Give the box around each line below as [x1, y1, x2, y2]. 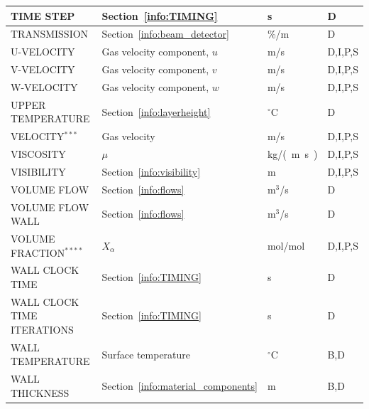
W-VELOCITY [11, 79, 78, 94]
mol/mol [267, 238, 305, 253]
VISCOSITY [11, 147, 66, 161]
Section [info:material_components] [101, 378, 258, 393]
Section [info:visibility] [101, 164, 201, 179]
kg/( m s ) [267, 147, 318, 161]
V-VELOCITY [11, 62, 75, 77]
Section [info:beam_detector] [101, 26, 229, 41]
